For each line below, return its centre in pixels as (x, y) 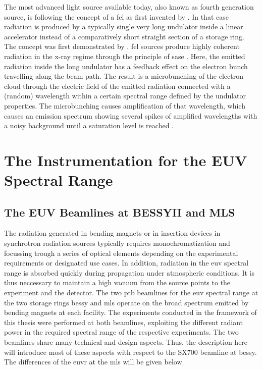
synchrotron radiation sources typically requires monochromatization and (117, 243)
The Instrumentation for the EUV (126, 160)
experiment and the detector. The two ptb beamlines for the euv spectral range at (131, 293)
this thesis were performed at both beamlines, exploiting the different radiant (124, 322)
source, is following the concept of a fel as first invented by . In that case (116, 16)
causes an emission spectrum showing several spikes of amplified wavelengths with (131, 115)
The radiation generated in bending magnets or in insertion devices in (112, 233)
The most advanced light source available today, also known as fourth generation (129, 7)
